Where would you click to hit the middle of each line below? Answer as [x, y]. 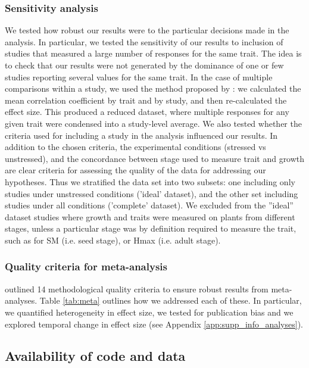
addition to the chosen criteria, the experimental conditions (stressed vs [135, 147]
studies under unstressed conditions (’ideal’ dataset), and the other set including [152, 193]
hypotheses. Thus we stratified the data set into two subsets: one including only [150, 181]
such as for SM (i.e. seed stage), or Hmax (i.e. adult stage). [113, 240]
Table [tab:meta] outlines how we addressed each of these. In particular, [171, 300]
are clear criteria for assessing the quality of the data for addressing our [135, 170]
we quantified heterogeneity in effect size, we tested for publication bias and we [149, 312]
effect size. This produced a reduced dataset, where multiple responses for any [147, 112]
